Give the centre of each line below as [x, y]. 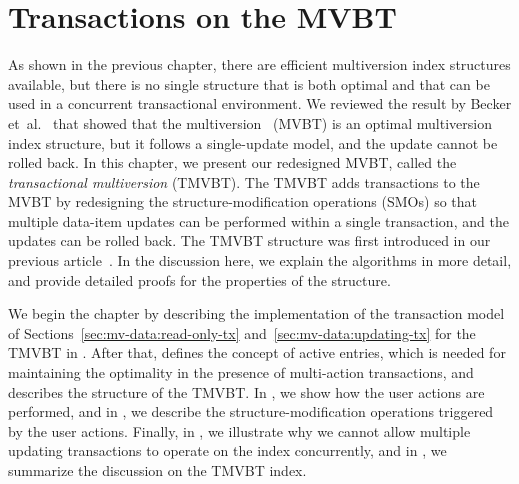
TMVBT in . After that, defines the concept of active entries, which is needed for [257, 352]
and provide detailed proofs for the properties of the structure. [199, 279]
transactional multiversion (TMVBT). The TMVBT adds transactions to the [244, 181]
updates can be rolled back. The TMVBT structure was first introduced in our [249, 240]
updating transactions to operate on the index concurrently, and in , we [227, 450]
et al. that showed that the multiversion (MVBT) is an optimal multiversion [250, 122]
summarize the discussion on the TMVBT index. [157, 470]
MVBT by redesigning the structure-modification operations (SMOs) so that [242, 201]
